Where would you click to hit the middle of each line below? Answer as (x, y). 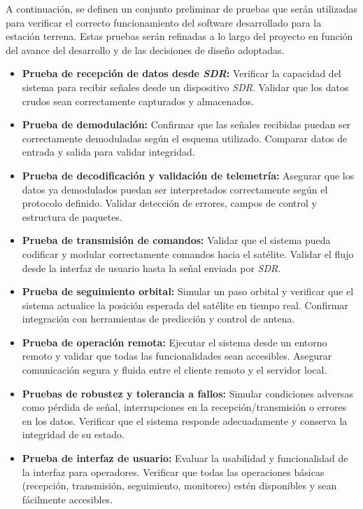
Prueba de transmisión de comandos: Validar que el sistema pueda (176, 240)
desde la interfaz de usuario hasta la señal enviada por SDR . (151, 267)
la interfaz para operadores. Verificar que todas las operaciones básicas (173, 471)
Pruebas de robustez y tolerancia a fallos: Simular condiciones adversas (187, 393)
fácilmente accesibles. (67, 499)
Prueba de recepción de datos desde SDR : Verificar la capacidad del (181, 73)
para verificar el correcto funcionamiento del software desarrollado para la (164, 22)
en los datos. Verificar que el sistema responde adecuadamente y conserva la (185, 420)
